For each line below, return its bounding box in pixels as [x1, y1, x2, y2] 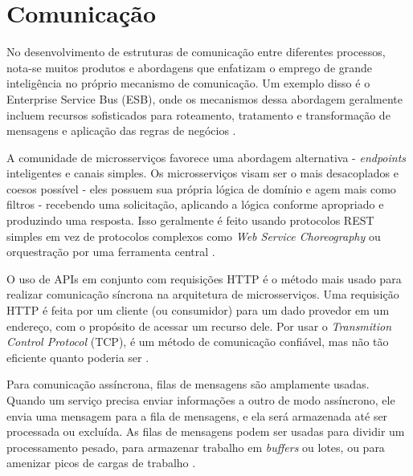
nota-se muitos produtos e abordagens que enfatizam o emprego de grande [6, 59, 373, 75]
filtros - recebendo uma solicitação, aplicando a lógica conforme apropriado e [6, 196, 384, 213]
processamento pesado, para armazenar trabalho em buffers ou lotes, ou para [6, 438, 385, 455]
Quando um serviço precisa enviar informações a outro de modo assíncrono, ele [6, 392, 395, 408]
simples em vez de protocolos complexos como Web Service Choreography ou [6, 227, 381, 244]
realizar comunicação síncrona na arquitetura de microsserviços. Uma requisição [6, 286, 399, 303]
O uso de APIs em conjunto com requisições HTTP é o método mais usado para [6, 270, 402, 287]
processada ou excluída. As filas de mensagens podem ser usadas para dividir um [6, 423, 405, 440]
